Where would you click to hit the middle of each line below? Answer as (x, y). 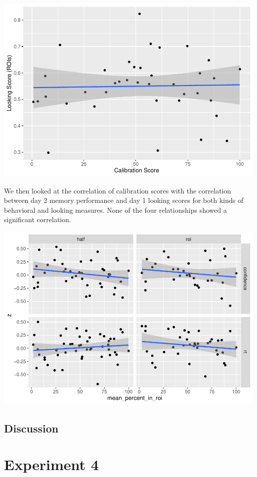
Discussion (31, 428)
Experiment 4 (51, 464)
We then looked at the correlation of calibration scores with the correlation (118, 190)
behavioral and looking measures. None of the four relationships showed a (115, 210)
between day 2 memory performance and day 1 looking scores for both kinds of (124, 200)
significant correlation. (38, 219)
